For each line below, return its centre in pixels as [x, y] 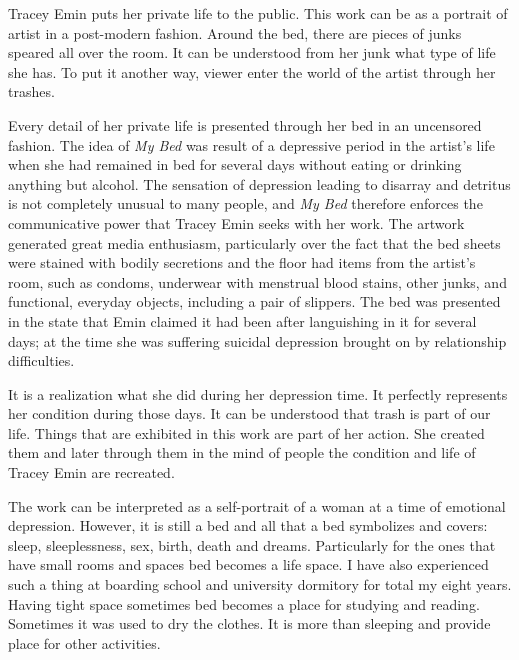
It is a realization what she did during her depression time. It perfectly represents [258, 393]
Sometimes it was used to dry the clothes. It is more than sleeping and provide [249, 623]
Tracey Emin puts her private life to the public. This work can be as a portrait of [258, 13]
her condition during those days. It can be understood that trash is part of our [249, 413]
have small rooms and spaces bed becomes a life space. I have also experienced [248, 564]
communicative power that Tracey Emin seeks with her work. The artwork [236, 222]
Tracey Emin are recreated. [91, 472]
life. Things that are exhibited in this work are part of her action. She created [246, 432]
